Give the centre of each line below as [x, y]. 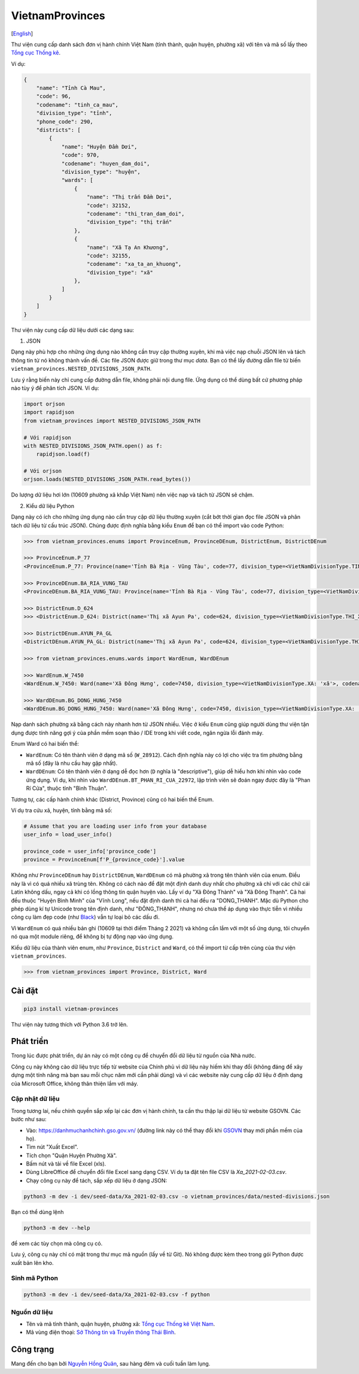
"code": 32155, [109, 255]
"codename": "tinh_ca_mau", [77, 105]
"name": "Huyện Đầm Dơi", [99, 146]
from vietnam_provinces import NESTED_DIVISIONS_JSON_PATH [112, 420]
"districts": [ [58, 130]
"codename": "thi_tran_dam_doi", [136, 214]
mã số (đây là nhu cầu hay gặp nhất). [72, 763]
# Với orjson [43, 471]
